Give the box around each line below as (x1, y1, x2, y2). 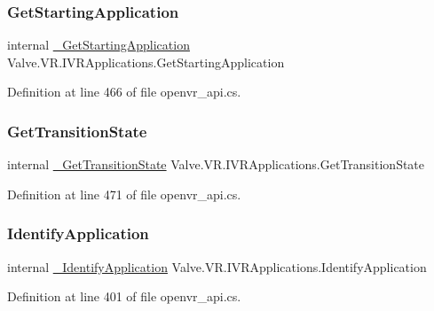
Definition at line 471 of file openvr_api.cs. (7, 184, 241, 203)
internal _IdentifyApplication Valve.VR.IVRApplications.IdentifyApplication (7, 257, 427, 276)
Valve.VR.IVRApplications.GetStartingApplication (7, 52, 285, 71)
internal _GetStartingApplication (7, 35, 190, 54)
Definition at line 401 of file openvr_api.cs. (7, 287, 241, 306)
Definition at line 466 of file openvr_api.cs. (7, 82, 241, 101)
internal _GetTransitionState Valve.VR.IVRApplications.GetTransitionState (7, 155, 425, 174)
